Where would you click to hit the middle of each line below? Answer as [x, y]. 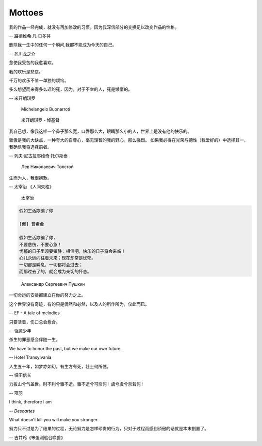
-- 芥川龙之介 [22, 54]
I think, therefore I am [30, 402]
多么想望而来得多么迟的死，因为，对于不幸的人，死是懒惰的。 [71, 89]
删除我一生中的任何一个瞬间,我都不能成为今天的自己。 [63, 45]
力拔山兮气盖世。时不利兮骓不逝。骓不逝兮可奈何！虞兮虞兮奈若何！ [77, 384]
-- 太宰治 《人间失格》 [31, 187]
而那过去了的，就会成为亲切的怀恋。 [55, 272]
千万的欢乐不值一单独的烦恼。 [39, 80]
